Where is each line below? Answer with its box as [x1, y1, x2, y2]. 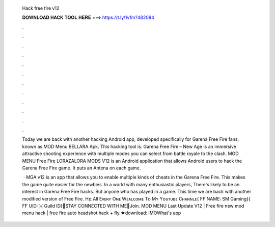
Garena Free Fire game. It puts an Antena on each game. [22, 165, 141, 171]
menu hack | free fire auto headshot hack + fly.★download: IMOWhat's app [22, 210, 181, 216]
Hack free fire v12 [22, 5, 60, 11]
